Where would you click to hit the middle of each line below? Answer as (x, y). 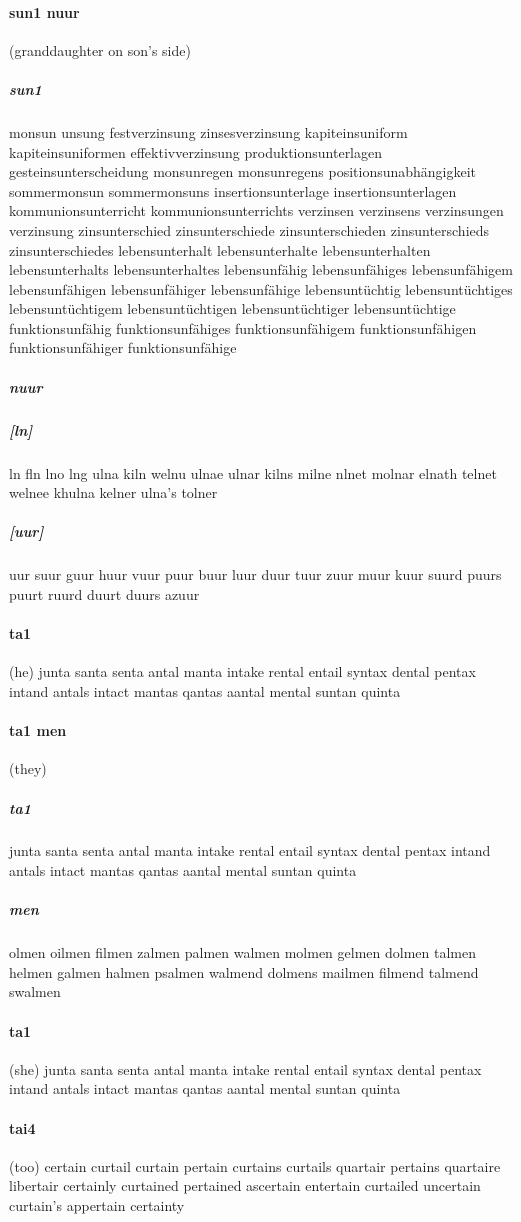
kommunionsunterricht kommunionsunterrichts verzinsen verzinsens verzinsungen (256, 210)
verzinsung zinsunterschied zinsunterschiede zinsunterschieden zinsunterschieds (249, 229)
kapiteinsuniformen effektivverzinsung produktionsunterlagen (196, 151)
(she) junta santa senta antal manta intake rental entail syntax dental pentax (245, 1068)
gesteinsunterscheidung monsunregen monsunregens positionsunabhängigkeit (243, 171)
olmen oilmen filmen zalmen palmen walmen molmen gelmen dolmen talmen (242, 952)
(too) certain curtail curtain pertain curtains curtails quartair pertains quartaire (255, 1165)
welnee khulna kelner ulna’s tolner (113, 492)
